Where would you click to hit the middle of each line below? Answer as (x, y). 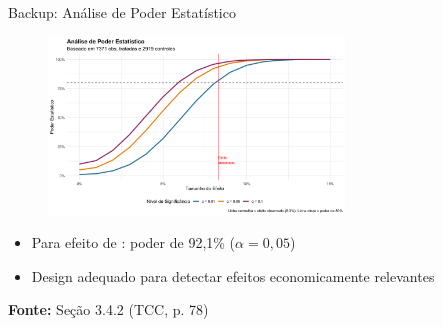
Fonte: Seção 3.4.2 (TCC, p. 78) (108, 309)
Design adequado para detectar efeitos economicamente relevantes (233, 275)
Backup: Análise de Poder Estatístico (122, 12)
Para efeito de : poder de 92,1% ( (133, 242)
